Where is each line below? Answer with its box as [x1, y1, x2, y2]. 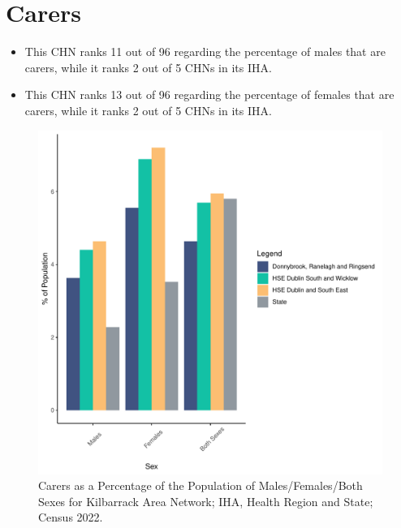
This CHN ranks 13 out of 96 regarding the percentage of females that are [24, 86, 395, 103]
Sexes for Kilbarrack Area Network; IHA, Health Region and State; [38, 492, 373, 509]
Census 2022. [38, 509, 103, 526]
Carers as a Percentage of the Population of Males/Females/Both [38, 477, 363, 494]
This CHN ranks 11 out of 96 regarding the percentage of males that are [24, 43, 386, 60]
